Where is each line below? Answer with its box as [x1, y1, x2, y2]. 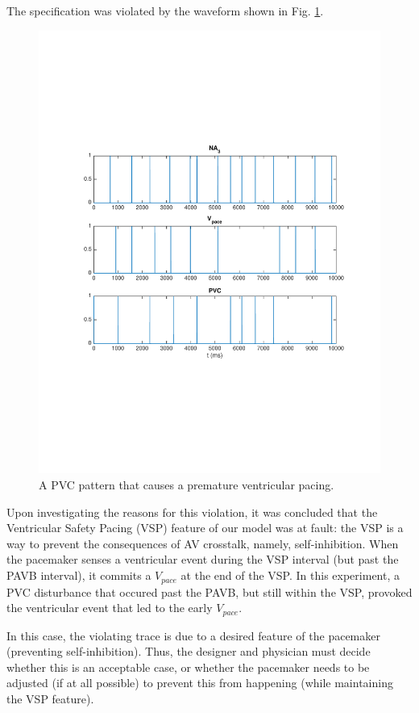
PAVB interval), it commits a [6, 567, 151, 584]
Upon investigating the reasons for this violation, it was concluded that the [6, 503, 378, 520]
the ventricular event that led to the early [6, 599, 213, 616]
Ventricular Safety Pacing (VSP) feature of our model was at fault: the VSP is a [6, 519, 404, 536]
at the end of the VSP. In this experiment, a [180, 567, 400, 584]
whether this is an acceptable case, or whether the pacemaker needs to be [6, 658, 370, 675]
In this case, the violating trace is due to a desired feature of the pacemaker [6, 627, 380, 644]
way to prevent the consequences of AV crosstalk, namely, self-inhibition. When [6, 535, 399, 552]
